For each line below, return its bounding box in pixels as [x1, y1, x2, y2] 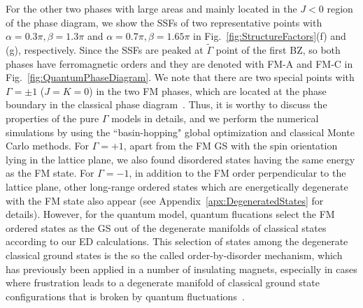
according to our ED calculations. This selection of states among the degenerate [6, 234, 348, 249]
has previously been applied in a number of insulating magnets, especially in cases [6, 261, 357, 276]
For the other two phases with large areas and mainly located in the [6, 1, 297, 15]
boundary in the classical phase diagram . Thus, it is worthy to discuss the [6, 97, 327, 112]
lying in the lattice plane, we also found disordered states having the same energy [6, 152, 355, 166]
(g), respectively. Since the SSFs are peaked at [6, 43, 204, 57]
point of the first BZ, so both [215, 43, 341, 57]
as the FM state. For [6, 166, 94, 180]
